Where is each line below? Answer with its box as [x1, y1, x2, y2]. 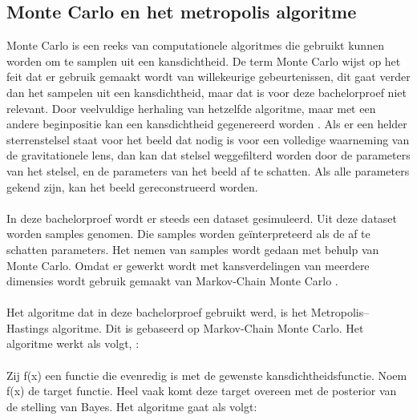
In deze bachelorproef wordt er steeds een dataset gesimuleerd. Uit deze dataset [6, 209, 398, 226]
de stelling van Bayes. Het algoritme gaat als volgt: [6, 398, 257, 414]
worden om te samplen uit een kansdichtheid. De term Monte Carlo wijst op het [6, 52, 401, 69]
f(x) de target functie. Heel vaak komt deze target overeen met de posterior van [6, 382, 397, 399]
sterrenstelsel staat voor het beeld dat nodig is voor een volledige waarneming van [6, 131, 410, 147]
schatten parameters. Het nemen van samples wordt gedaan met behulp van [6, 240, 379, 257]
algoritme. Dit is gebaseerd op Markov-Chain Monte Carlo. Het [52, 319, 364, 336]
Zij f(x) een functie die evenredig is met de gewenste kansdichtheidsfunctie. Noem [6, 366, 407, 383]
